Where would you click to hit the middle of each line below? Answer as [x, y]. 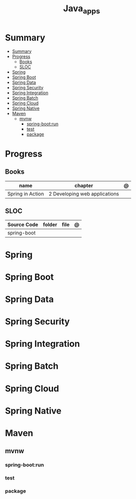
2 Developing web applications [84, 194]
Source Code [23, 225]
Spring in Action [26, 194]
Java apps [82, 9]
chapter [84, 185]
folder [50, 225]
